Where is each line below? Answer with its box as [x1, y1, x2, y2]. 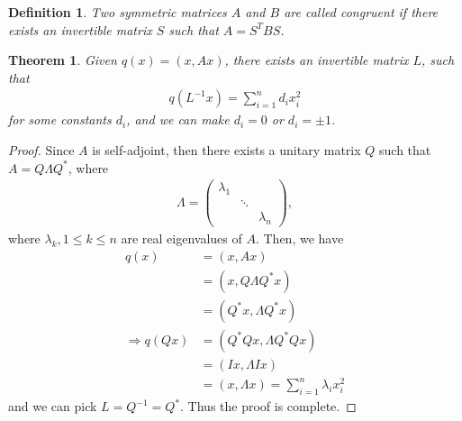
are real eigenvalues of [121, 228, 242, 247]
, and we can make [126, 110, 230, 129]
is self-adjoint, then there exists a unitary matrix [92, 141, 361, 159]
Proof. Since [8, 141, 75, 159]
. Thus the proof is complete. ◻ [180, 397, 357, 416]
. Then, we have [255, 228, 344, 247]
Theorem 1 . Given [8, 50, 117, 69]
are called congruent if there [284, 3, 439, 21]
